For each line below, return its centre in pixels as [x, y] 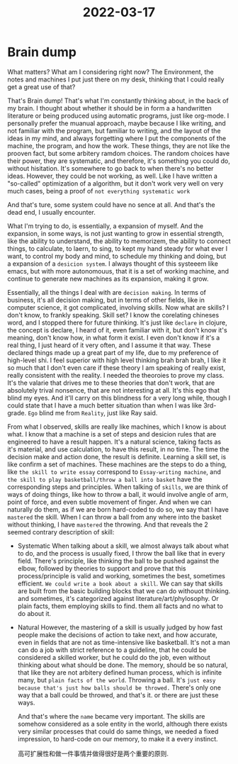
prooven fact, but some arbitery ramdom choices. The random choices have [119, 153]
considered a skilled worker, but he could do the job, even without [114, 657]
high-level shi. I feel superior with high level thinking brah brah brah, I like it [117, 360]
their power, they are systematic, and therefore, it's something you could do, [119, 161]
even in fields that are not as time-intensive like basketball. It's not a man [124, 642]
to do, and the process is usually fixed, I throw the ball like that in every [121, 553]
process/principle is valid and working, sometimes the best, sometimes [121, 575]
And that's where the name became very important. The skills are [111, 716]
